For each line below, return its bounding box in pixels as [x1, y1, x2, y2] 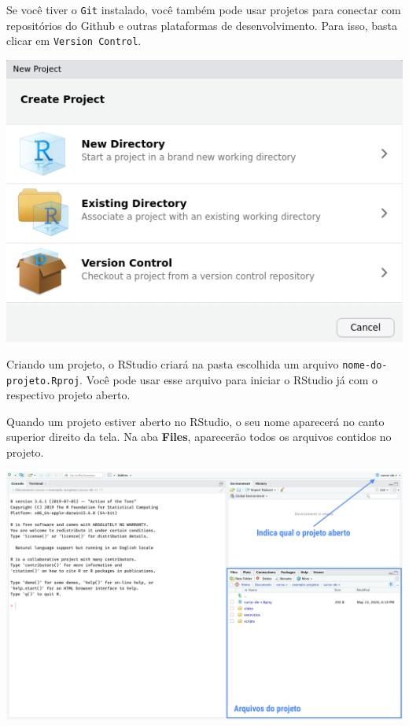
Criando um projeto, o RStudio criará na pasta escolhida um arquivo [6, 355, 339, 372]
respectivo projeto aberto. [6, 387, 131, 403]
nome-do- [342, 359, 388, 371]
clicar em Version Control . [6, 32, 142, 49]
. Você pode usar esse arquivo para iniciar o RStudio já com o [79, 371, 378, 387]
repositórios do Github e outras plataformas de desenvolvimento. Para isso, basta [6, 17, 397, 33]
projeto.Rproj [6, 375, 80, 387]
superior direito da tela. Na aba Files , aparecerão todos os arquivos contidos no [6, 428, 392, 445]
